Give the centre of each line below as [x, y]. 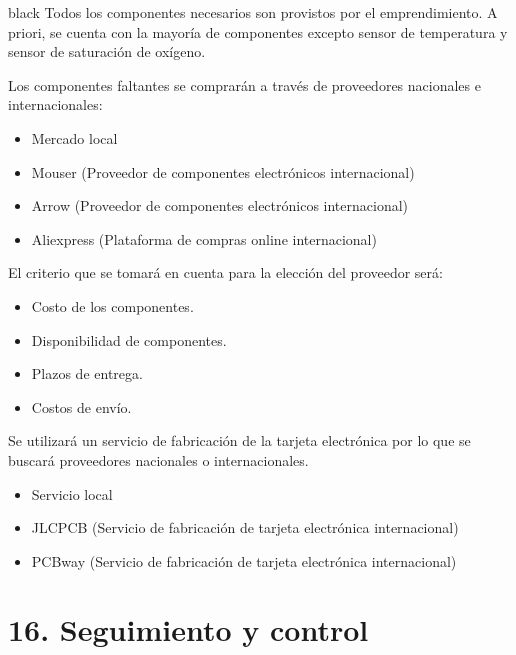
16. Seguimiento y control [188, 629]
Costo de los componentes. [112, 305]
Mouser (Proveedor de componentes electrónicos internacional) [223, 171]
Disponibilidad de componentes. [129, 339]
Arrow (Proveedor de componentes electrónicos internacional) [220, 205]
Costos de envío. [81, 406]
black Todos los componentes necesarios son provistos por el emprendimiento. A [253, 12]
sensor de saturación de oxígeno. [107, 51]
